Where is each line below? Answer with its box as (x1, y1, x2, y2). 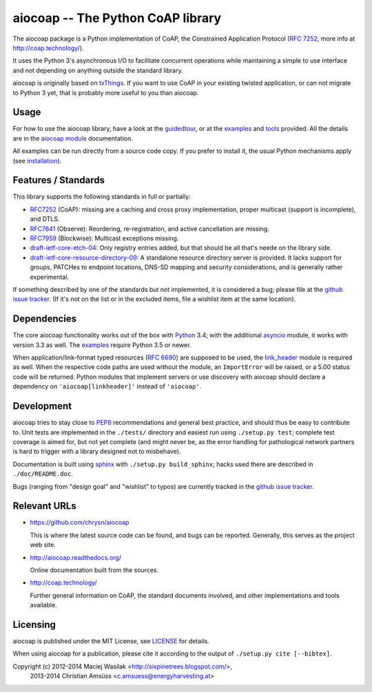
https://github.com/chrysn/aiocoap (30, 518, 130, 527)
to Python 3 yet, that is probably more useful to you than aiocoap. (12, 88, 199, 96)
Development (12, 400, 72, 412)
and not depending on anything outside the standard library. (12, 66, 183, 74)
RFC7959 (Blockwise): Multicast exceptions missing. (30, 234, 179, 242)
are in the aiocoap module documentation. (12, 134, 134, 143)
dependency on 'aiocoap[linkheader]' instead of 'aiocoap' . (12, 382, 202, 390)
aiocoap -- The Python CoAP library (12, 10, 222, 25)
